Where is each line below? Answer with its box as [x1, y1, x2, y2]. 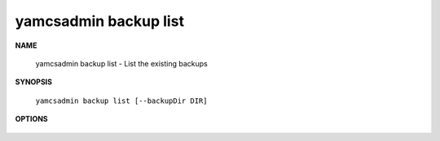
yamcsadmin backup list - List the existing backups [35, 58, 208, 68]
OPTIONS [15, 114, 48, 124]
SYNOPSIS [15, 77, 53, 87]
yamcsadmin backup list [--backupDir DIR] [35, 96, 208, 105]
